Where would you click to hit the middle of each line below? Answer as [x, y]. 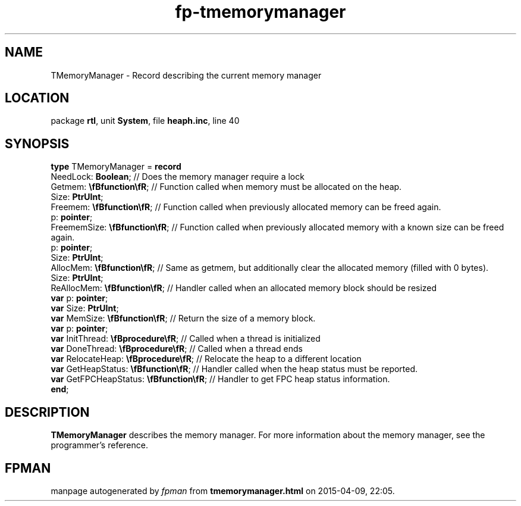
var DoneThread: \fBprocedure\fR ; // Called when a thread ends [177, 349]
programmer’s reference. [99, 445]
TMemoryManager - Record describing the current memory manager [186, 75]
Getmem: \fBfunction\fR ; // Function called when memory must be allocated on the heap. [226, 187]
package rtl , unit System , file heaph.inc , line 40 [145, 121]
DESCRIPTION [47, 412]
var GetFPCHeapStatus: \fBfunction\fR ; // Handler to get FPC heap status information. [220, 379]
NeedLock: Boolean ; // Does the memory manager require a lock [178, 177]
